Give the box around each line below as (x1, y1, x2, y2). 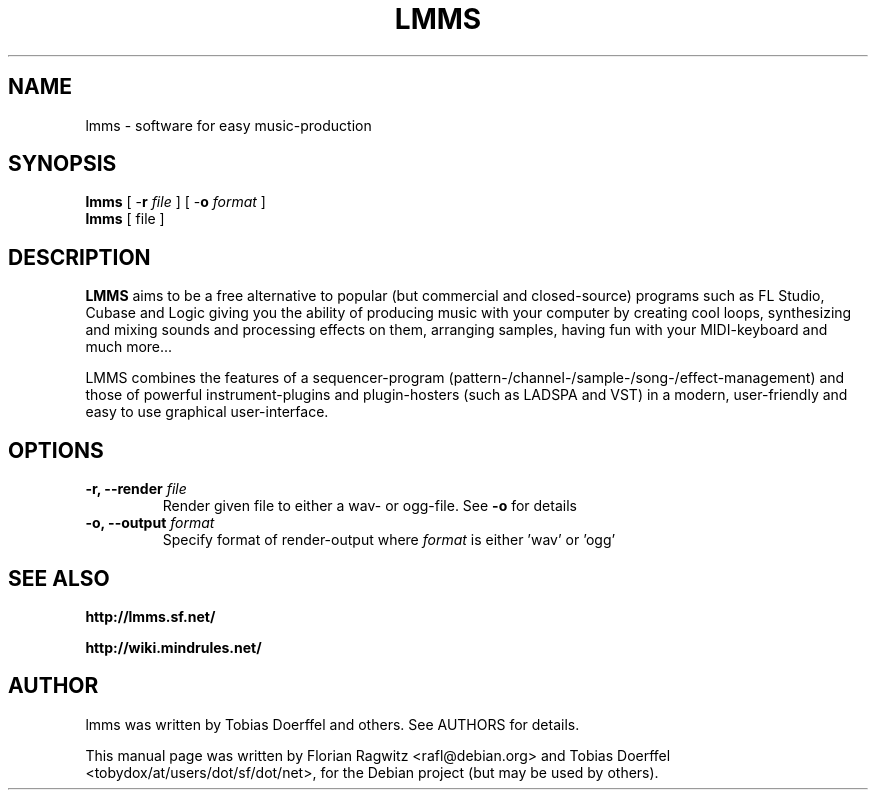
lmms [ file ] (85, 210, 165, 228)
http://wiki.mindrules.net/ (85, 638, 262, 656)
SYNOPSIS (8, 151, 117, 177)
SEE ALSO (8, 565, 110, 591)
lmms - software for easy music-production (85, 116, 372, 134)
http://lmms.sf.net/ (85, 607, 216, 625)
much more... (85, 338, 173, 356)
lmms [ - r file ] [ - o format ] (85, 193, 266, 211)
